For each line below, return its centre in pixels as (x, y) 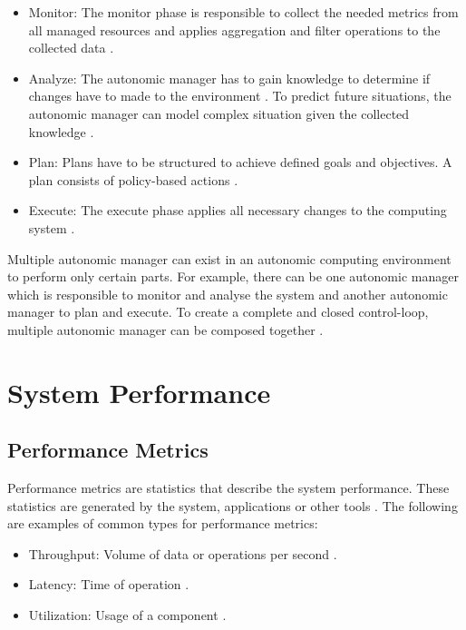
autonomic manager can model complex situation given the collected (219, 113)
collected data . (71, 48)
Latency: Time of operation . (109, 584)
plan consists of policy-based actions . (133, 179)
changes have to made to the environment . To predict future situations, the (240, 96)
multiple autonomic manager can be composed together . (165, 329)
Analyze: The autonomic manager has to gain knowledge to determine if (229, 78)
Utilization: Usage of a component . (127, 615)
